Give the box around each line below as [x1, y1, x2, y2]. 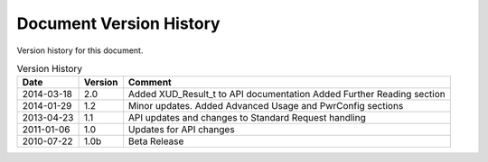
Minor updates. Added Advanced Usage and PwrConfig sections [127, 100, 404, 112]
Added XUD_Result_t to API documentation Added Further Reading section [127, 88, 446, 101]
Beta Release [127, 135, 184, 148]
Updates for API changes [127, 123, 235, 136]
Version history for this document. [16, 45, 144, 56]
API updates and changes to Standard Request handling [127, 112, 366, 124]
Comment [127, 76, 172, 89]
